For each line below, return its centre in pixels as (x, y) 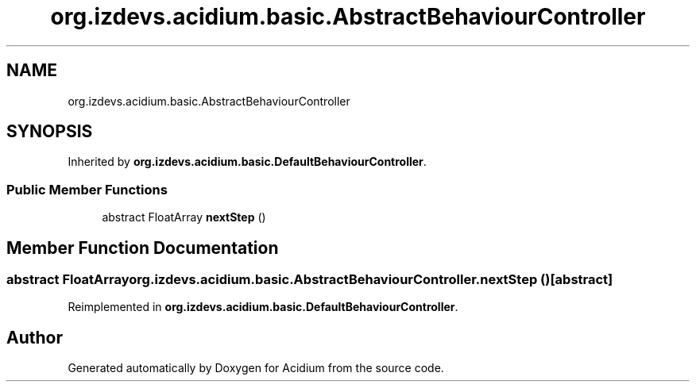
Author (35, 337)
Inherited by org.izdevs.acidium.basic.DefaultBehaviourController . (247, 162)
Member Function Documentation (143, 248)
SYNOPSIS (50, 132)
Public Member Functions (87, 189)
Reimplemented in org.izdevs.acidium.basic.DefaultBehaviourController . (263, 307)
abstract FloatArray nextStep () (184, 217)
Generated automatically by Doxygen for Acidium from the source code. (256, 368)
